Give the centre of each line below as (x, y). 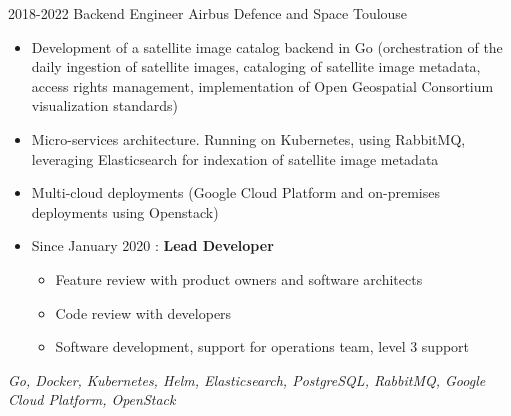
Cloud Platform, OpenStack (92, 399)
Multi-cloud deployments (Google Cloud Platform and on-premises (235, 192)
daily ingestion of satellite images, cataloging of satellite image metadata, (256, 66)
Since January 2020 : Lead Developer (152, 245)
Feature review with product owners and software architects (239, 278)
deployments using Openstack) (125, 211)
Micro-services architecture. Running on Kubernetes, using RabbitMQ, (248, 138)
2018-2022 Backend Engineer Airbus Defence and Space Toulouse (208, 13)
